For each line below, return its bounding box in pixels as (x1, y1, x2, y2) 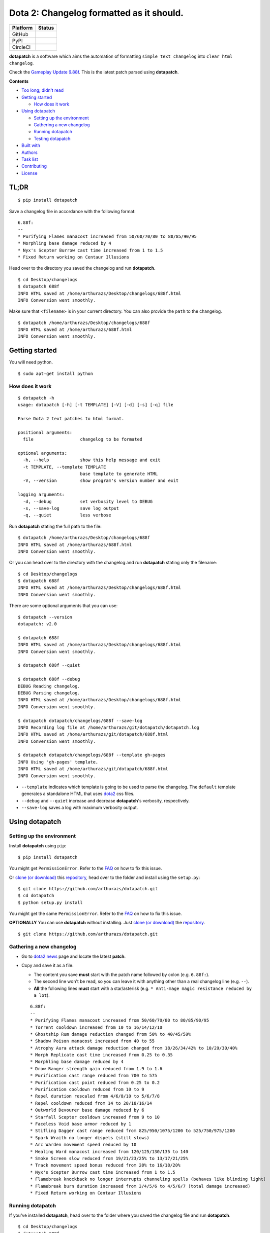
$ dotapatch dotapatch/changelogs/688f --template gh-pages (18, 752, 166, 758)
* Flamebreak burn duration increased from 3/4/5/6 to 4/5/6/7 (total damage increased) (30, 1183, 251, 1189)
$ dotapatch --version (18, 614, 73, 620)
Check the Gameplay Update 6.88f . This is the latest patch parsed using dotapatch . (9, 69, 179, 75)
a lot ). (33, 992, 50, 998)
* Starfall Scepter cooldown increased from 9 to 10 (30, 1114, 160, 1120)
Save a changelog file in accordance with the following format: (9, 208, 136, 214)
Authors (21, 149, 38, 155)
